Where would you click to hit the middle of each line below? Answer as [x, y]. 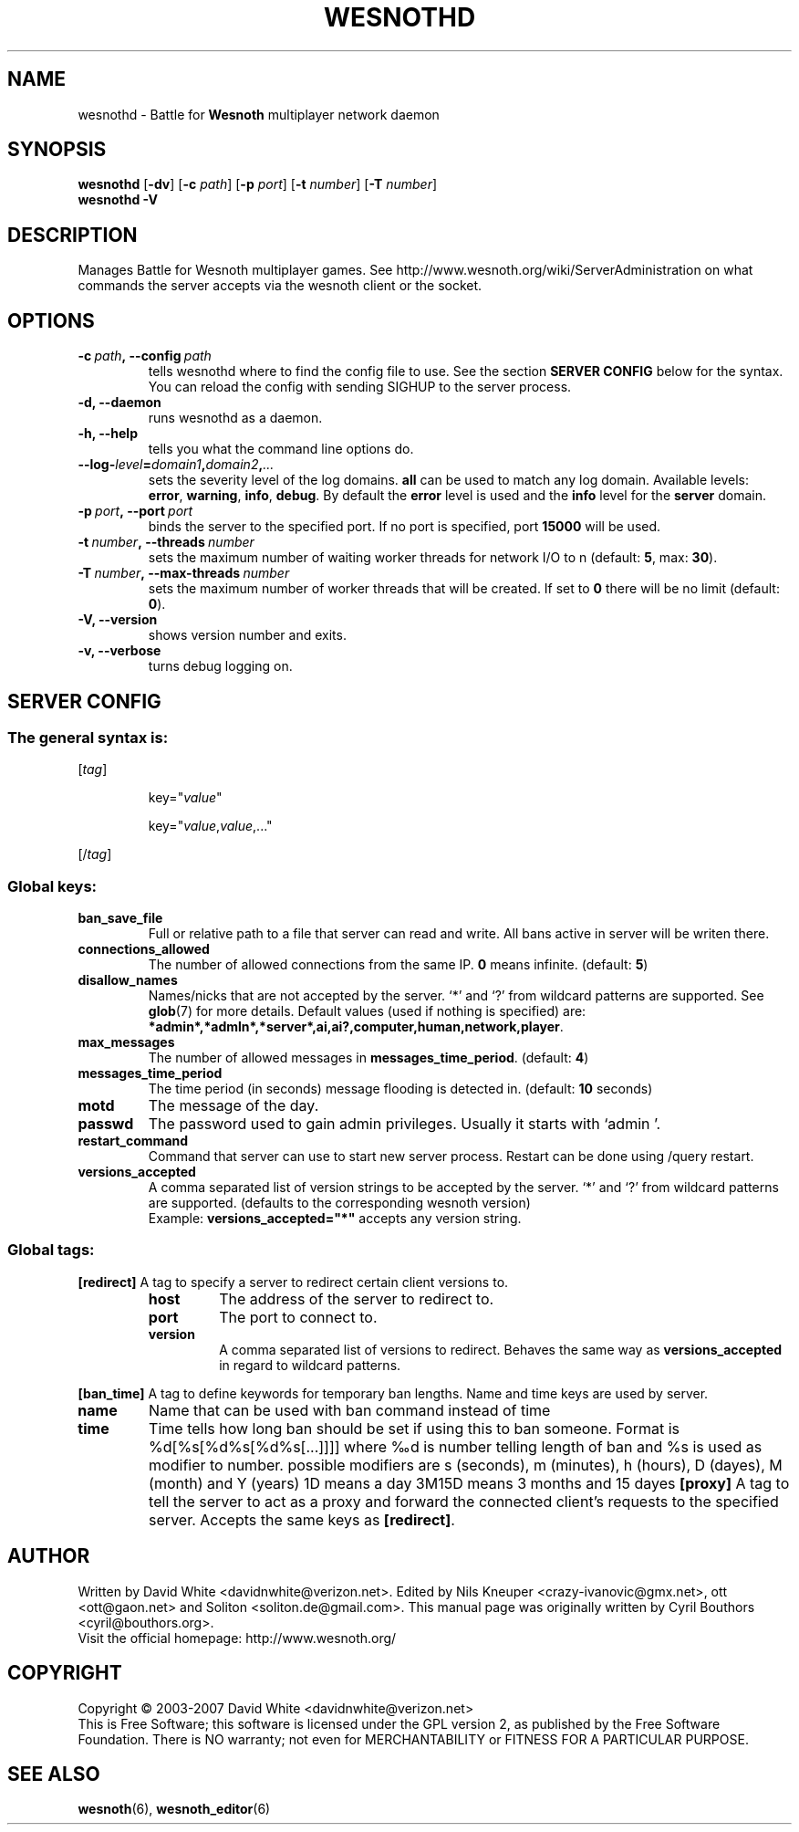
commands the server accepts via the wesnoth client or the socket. [280, 286]
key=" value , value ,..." [210, 826]
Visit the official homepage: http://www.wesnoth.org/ [237, 1638]
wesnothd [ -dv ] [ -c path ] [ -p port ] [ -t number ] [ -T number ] [258, 184]
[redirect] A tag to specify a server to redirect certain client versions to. [293, 1282]
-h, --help [108, 434]
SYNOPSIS [57, 150]
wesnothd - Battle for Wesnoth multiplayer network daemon [259, 114]
